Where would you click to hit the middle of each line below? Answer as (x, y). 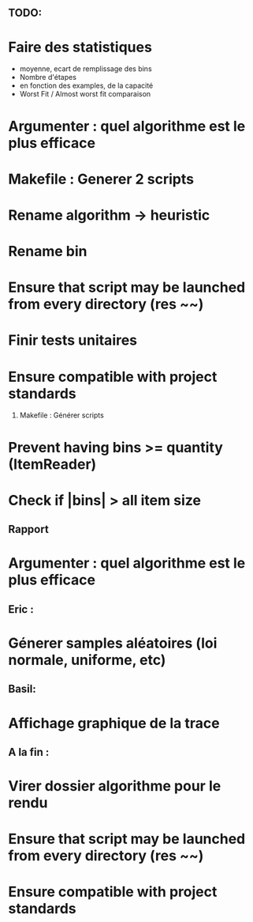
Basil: (22, 689)
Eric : (21, 609)
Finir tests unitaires (73, 340)
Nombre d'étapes (48, 77)
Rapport (28, 529)
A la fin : (29, 752)
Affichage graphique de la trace (114, 723)
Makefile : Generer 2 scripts (101, 179)
